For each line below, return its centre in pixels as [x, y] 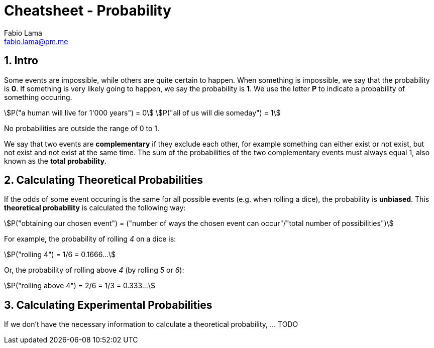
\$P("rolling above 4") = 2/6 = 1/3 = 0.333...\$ [80, 286]
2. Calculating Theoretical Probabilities [103, 180]
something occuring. [38, 97]
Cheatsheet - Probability [88, 11]
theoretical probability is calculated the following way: [95, 208]
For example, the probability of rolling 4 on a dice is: [90, 239]
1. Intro [21, 61]
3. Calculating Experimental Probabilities [108, 305]
